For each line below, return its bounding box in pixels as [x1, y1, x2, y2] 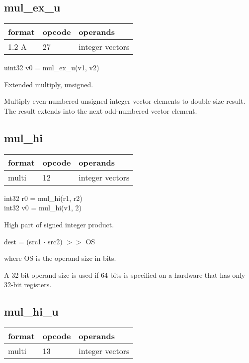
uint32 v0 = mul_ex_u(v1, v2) [4, 62, 99, 73]
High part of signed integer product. [4, 219, 114, 229]
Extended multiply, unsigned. [4, 79, 93, 89]
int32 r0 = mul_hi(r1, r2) [4, 192, 83, 203]
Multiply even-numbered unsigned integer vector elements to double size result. [4, 96, 246, 106]
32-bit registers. [4, 279, 52, 290]
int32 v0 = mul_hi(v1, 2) [4, 202, 82, 213]
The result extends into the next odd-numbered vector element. [4, 105, 197, 116]
